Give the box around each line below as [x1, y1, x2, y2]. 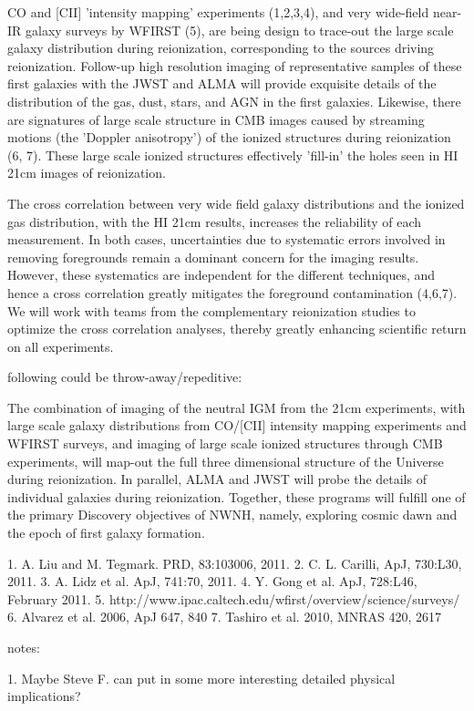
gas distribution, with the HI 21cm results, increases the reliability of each [7, 211, 422, 231]
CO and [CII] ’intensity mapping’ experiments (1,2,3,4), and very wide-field [7, 3, 429, 21]
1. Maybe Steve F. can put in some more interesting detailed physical [7, 668, 396, 687]
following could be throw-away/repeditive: [7, 367, 242, 386]
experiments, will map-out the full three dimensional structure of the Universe [7, 451, 444, 470]
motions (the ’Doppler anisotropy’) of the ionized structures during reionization [7, 128, 451, 147]
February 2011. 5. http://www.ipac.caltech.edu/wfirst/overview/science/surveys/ [7, 589, 460, 608]
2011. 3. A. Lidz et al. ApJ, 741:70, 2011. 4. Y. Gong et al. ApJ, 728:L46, [7, 572, 417, 591]
